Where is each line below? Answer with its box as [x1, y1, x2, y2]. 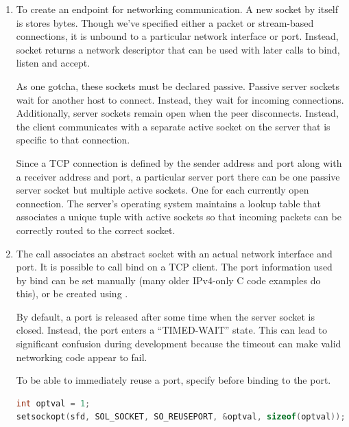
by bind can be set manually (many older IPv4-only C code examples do [16, 273, 321, 287]
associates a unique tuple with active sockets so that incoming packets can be [16, 209, 341, 224]
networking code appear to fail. [16, 349, 147, 364]
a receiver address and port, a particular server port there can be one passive [16, 169, 340, 183]
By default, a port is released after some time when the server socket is [16, 309, 315, 323]
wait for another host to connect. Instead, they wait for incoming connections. [16, 92, 344, 106]
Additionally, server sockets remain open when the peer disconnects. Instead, [16, 106, 339, 120]
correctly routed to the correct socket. [16, 222, 176, 237]
